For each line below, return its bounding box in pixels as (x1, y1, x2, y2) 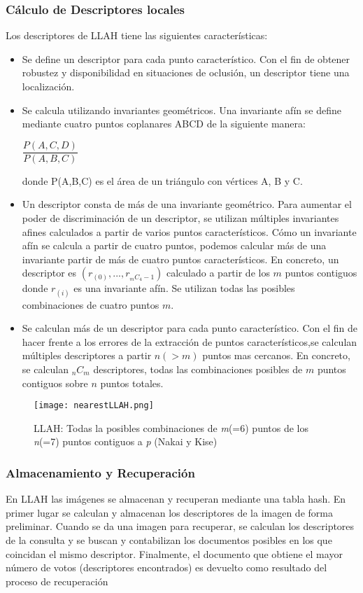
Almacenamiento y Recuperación (6, 463, 195, 481)
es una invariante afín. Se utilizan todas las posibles (73, 281, 295, 295)
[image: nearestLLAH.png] (34, 400, 154, 411)
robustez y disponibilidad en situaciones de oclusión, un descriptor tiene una (22, 65, 350, 80)
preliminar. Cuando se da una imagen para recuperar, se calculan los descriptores (6, 519, 355, 533)
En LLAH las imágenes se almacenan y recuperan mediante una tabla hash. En (6, 491, 346, 506)
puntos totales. (100, 375, 164, 390)
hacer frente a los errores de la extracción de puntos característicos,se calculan (22, 334, 357, 349)
